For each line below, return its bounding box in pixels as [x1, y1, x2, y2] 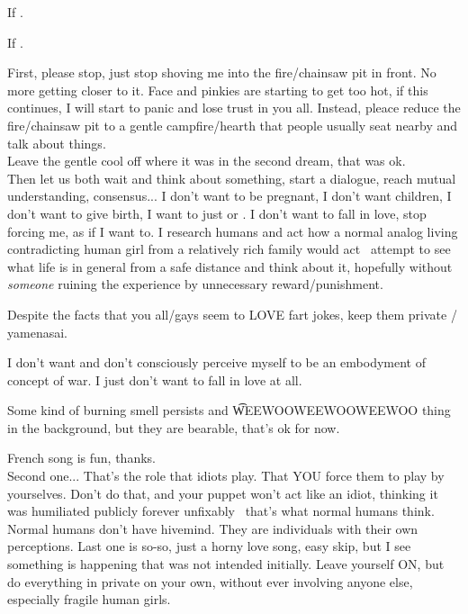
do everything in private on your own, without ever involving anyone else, [7, 572, 413, 591]
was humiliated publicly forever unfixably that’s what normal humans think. [7, 501, 435, 520]
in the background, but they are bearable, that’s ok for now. [7, 418, 340, 437]
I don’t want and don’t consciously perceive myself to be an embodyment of [7, 353, 426, 372]
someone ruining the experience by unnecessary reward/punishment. [7, 275, 383, 293]
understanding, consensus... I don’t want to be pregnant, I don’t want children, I [7, 186, 452, 205]
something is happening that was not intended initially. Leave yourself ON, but [7, 555, 445, 573]
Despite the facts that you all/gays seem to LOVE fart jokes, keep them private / [7, 304, 457, 323]
